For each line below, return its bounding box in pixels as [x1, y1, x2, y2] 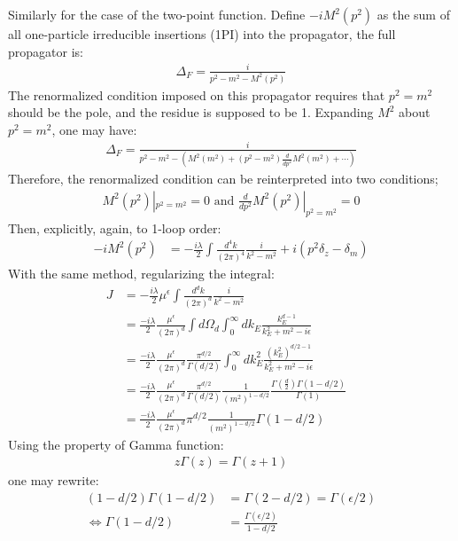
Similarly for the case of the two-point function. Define [8, 5, 306, 23]
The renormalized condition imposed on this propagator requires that [8, 85, 385, 104]
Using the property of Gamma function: [8, 435, 224, 453]
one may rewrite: [8, 471, 99, 490]
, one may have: [51, 120, 137, 138]
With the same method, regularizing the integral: [8, 264, 275, 283]
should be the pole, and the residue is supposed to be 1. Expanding [8, 103, 374, 122]
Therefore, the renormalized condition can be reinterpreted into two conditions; [8, 169, 439, 188]
